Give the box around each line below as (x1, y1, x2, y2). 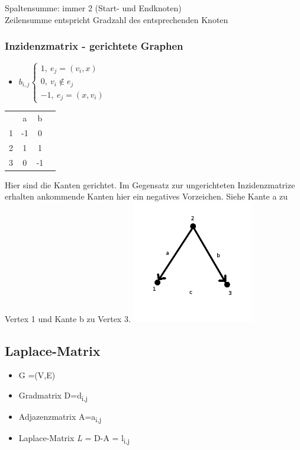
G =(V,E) (18, 369, 56, 381)
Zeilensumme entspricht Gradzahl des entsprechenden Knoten (5, 13, 228, 25)
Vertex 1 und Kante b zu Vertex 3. (5, 312, 131, 324)
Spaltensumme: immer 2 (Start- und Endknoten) (5, 2, 182, 14)
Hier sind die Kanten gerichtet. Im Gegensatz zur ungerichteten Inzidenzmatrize (5, 178, 295, 191)
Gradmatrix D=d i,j (18, 388, 88, 403)
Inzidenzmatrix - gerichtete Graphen (5, 38, 183, 53)
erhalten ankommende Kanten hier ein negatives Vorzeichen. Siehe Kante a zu (5, 190, 288, 202)
